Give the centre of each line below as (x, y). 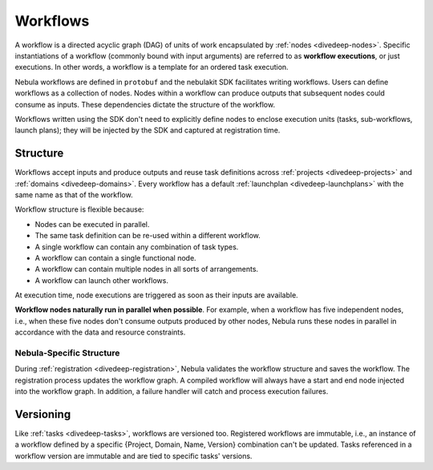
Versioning (43, 414)
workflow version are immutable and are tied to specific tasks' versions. (134, 456)
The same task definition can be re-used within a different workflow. (148, 236)
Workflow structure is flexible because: (79, 209)
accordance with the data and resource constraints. (100, 332)
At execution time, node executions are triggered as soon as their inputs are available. (156, 295)
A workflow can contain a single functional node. (115, 257)
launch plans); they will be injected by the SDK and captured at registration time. (148, 130)
